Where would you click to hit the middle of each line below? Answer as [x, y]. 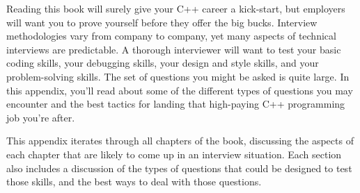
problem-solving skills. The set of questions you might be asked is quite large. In [178, 76]
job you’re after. [41, 117]
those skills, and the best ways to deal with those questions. [134, 182]
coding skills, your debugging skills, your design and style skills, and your [163, 63]
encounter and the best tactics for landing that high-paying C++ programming [176, 104]
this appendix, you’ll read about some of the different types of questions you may [180, 90]
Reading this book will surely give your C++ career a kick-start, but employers [176, 8]
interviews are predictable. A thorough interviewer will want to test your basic [174, 49]
